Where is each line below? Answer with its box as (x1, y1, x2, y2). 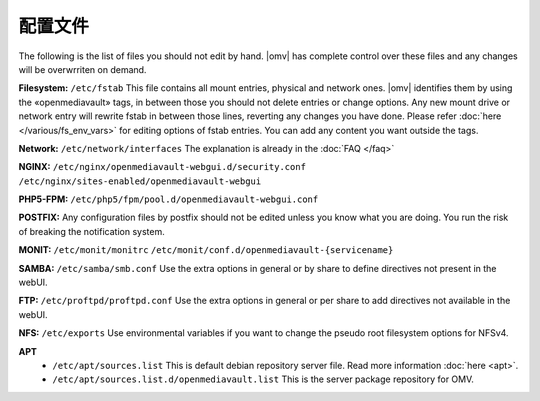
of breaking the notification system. (18, 225, 165, 237)
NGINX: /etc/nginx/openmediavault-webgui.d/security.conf (18, 161, 307, 173)
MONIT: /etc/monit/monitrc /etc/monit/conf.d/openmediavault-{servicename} (18, 244, 394, 256)
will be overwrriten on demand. (18, 63, 147, 75)
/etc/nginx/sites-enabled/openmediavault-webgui (18, 175, 262, 187)
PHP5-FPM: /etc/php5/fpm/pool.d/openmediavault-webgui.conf (18, 193, 319, 205)
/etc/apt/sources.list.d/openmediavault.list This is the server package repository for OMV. (52, 373, 475, 385)
